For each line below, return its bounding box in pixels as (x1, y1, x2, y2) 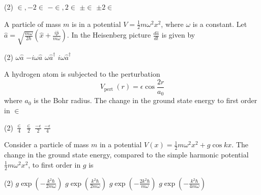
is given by (161, 29, 195, 40)
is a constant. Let (192, 18, 247, 29)
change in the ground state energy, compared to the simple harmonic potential (4, 149, 249, 160)
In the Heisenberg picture (71, 29, 151, 40)
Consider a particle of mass (4, 139, 89, 150)
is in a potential (72, 18, 121, 29)
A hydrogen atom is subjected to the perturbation (4, 69, 160, 79)
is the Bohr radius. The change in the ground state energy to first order (34, 95, 257, 106)
